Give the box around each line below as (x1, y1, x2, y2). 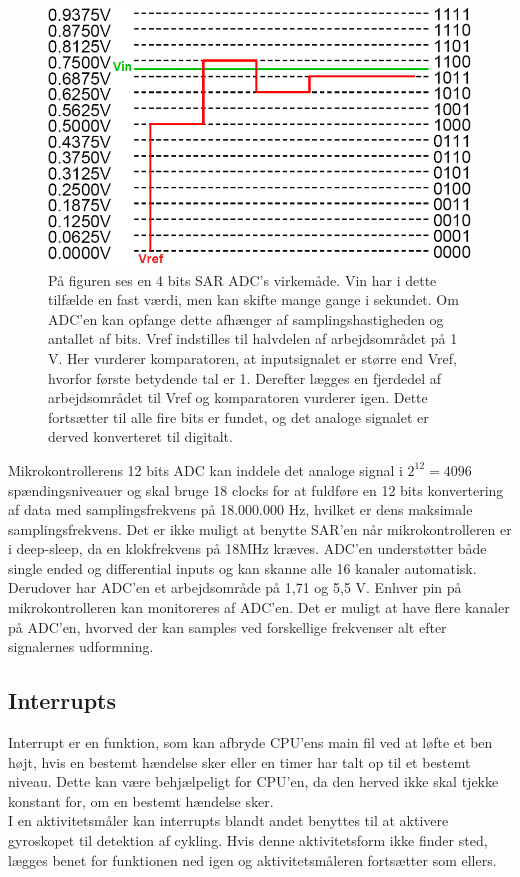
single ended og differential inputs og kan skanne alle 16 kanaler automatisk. (8, 557, 477, 578)
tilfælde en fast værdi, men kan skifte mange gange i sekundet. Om (48, 289, 459, 310)
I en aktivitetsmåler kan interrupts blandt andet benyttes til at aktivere (8, 810, 449, 831)
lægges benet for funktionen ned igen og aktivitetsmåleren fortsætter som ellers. (8, 849, 497, 870)
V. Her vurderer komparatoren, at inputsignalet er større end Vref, (48, 347, 457, 368)
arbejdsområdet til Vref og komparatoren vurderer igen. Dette (48, 387, 428, 408)
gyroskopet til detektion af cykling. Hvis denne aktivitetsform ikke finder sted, (8, 830, 488, 851)
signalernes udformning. (8, 636, 154, 657)
